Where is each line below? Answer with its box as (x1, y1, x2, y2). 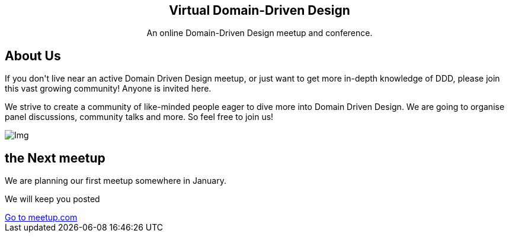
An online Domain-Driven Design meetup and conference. (146, 28, 373, 38)
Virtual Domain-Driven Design (169, 3, 350, 18)
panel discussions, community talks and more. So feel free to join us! (5, 112, 274, 122)
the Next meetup (5, 150, 105, 165)
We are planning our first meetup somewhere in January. (5, 176, 226, 186)
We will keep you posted (5, 194, 100, 204)
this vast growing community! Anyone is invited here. (5, 83, 212, 94)
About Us (5, 48, 61, 63)
